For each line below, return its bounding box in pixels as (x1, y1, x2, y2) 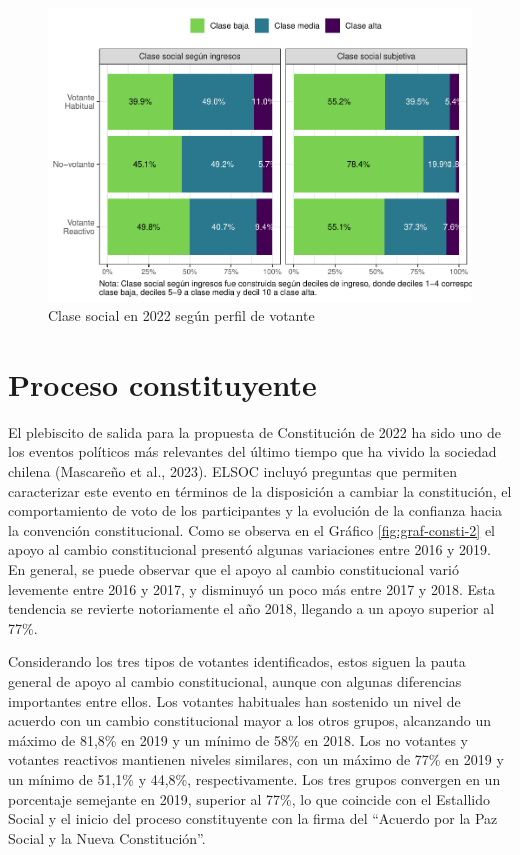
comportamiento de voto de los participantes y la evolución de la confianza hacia (8, 500, 503, 521)
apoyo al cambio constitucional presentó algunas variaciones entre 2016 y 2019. (8, 539, 492, 560)
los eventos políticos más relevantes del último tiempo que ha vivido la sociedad (8, 441, 497, 462)
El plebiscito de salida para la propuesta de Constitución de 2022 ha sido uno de (8, 421, 502, 442)
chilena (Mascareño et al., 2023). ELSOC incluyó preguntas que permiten (8, 461, 458, 482)
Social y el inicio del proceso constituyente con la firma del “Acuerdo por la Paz (8, 808, 498, 829)
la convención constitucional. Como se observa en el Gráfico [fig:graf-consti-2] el (8, 519, 496, 540)
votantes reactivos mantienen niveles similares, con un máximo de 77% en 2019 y (8, 749, 504, 770)
